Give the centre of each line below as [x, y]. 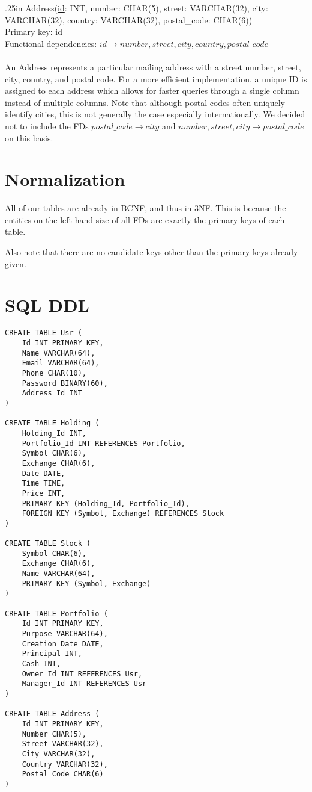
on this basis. [29, 138]
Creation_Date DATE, [63, 644]
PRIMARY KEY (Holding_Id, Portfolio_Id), [106, 503]
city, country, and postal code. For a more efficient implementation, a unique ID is [156, 79]
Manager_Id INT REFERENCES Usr [84, 684]
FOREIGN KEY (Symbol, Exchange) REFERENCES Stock [123, 514]
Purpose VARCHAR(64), [65, 634]
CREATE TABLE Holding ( [52, 423]
